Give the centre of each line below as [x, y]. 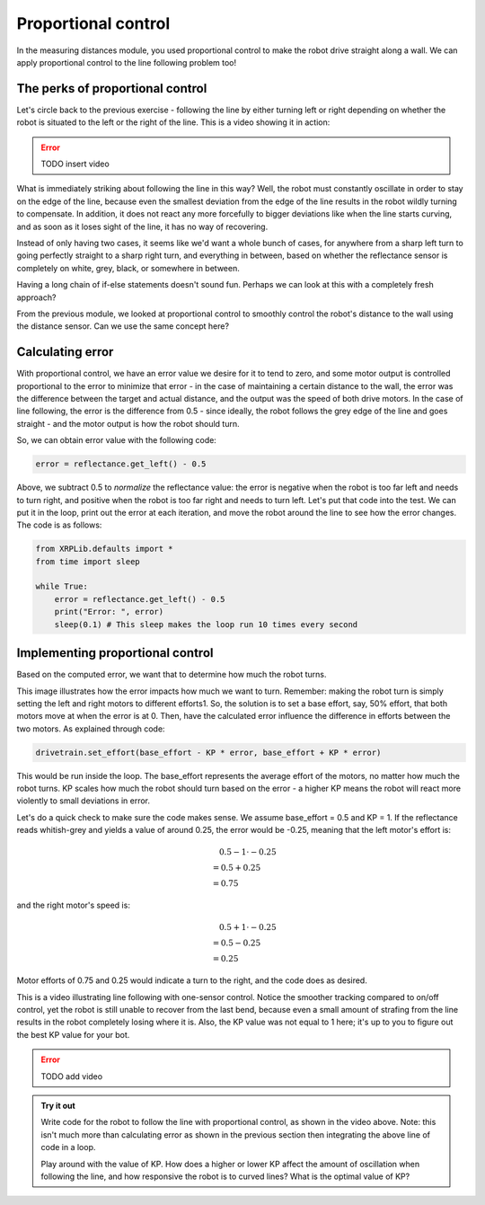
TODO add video [72, 1076]
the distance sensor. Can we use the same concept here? [123, 326]
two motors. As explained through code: [91, 729]
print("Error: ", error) [109, 612]
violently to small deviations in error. [83, 801]
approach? [36, 297]
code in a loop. [68, 1147]
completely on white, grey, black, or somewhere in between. [128, 268]
